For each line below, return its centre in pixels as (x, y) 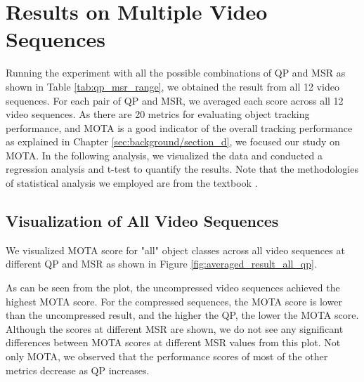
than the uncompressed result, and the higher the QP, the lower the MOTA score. (182, 315)
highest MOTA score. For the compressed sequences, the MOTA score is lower (174, 301)
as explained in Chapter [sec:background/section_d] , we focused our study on (173, 141)
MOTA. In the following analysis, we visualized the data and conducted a (164, 155)
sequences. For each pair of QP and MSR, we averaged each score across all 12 (175, 100)
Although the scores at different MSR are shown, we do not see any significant (175, 328)
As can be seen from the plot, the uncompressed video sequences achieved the (173, 288)
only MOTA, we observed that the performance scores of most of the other (167, 356)
